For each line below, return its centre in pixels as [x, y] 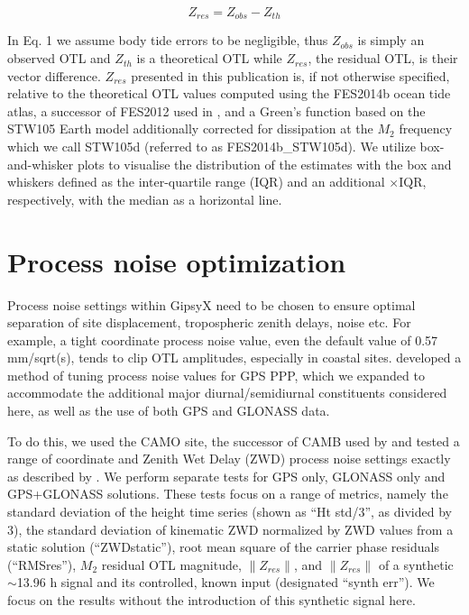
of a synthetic [416, 564]
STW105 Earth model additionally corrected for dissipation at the [190, 129]
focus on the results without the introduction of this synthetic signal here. [212, 600]
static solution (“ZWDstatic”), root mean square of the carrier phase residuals [223, 547]
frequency [426, 129]
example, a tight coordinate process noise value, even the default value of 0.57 [223, 340]
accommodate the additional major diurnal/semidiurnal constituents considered [227, 393]
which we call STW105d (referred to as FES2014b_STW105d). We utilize [212, 147]
